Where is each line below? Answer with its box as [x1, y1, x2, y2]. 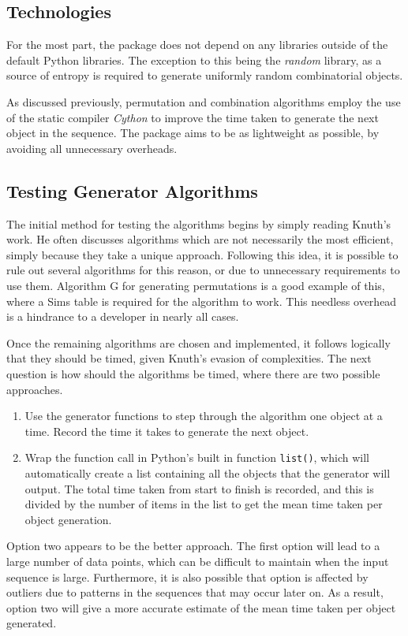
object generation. [24, 511, 112, 527]
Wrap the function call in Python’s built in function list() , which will [24, 449, 369, 466]
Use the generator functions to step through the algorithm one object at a [24, 407, 383, 424]
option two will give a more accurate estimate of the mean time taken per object [6, 599, 396, 616]
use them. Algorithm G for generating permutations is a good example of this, [6, 277, 385, 293]
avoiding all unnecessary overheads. [6, 139, 178, 156]
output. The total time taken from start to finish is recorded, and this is [24, 480, 374, 497]
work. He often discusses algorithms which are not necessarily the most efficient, [6, 231, 394, 247]
